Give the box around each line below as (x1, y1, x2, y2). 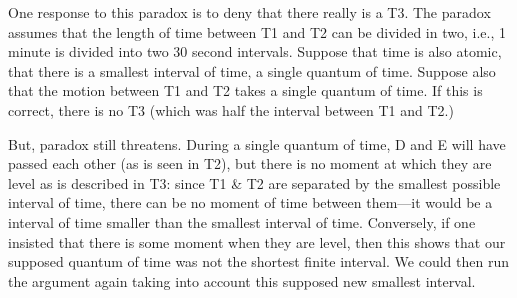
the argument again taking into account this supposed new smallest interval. (8, 270, 476, 291)
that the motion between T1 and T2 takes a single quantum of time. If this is (8, 80, 483, 101)
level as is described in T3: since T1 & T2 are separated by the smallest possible (8, 172, 501, 193)
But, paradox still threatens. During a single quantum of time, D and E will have (8, 133, 506, 154)
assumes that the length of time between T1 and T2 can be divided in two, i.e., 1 (8, 21, 506, 42)
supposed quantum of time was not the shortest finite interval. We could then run (8, 251, 510, 272)
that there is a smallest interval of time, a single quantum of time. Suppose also (8, 60, 496, 81)
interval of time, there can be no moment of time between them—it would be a (8, 192, 493, 213)
